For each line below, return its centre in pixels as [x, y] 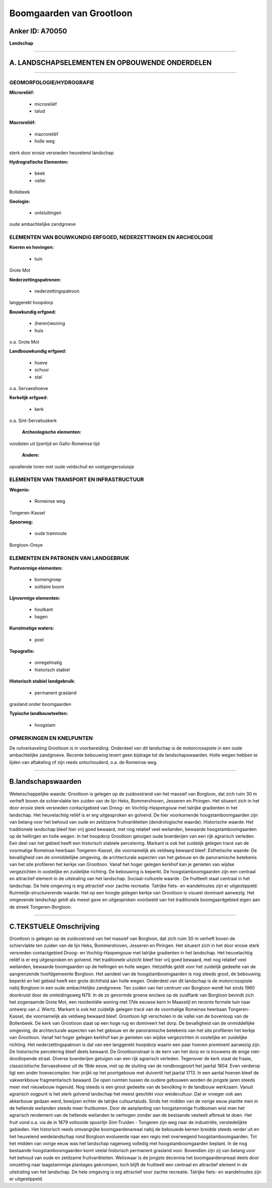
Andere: [31, 455]
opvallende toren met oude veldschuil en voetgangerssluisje [72, 466]
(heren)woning [50, 323]
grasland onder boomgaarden [40, 704]
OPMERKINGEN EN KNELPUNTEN [51, 738]
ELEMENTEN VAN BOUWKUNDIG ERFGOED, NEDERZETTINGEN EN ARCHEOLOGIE [111, 237]
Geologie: [20, 201]
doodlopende [23, 1059]
